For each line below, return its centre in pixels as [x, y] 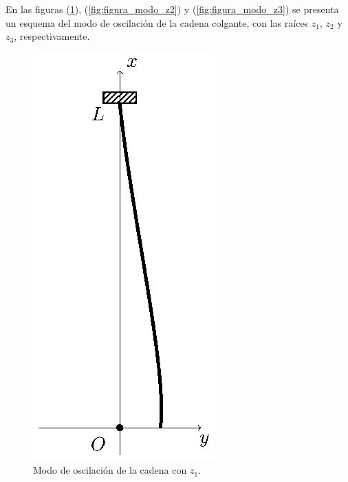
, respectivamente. [52, 36]
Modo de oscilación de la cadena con [110, 470]
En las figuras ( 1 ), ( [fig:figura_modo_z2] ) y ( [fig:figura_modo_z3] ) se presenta [172, 9]
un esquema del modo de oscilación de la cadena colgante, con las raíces [157, 22]
